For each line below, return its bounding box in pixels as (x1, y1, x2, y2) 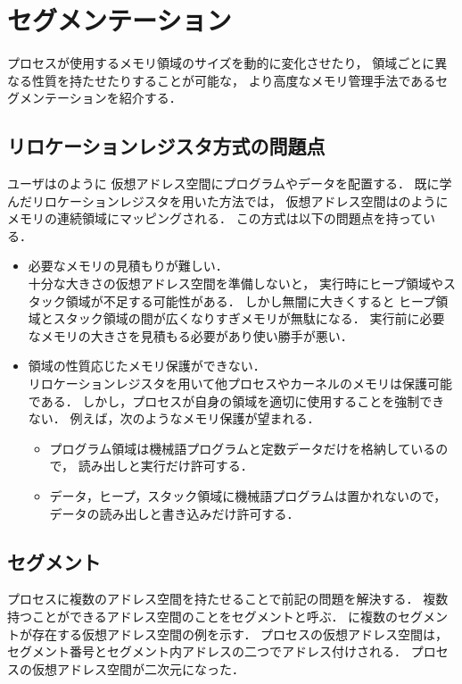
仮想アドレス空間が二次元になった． (31, 659, 244, 678)
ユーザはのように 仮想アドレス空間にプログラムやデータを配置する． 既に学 (7, 174, 452, 193)
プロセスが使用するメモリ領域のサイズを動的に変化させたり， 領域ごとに (7, 54, 435, 72)
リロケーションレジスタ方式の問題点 (7, 132, 326, 160)
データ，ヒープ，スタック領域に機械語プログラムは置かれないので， (49, 487, 447, 505)
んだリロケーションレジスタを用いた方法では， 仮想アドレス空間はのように (7, 191, 449, 210)
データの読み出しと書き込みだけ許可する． (49, 504, 300, 522)
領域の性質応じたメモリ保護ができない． (28, 356, 266, 375)
